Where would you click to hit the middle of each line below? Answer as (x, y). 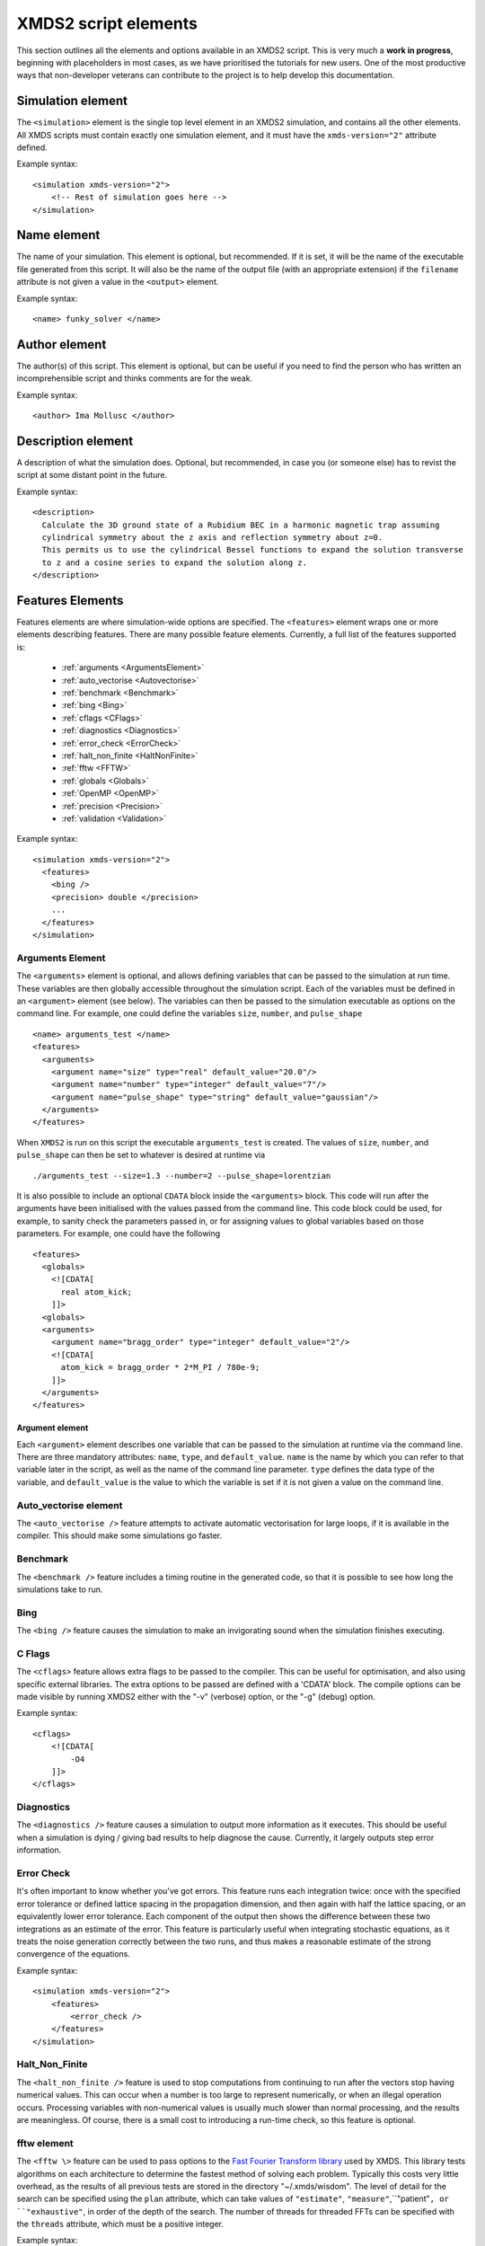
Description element (75, 441)
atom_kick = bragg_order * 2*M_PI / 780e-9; (160, 1367)
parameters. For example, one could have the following (119, 1234)
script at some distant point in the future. (92, 475)
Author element (62, 345)
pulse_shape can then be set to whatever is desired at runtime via (141, 1155)
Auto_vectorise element (70, 1505)
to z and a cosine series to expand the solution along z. (174, 562)
